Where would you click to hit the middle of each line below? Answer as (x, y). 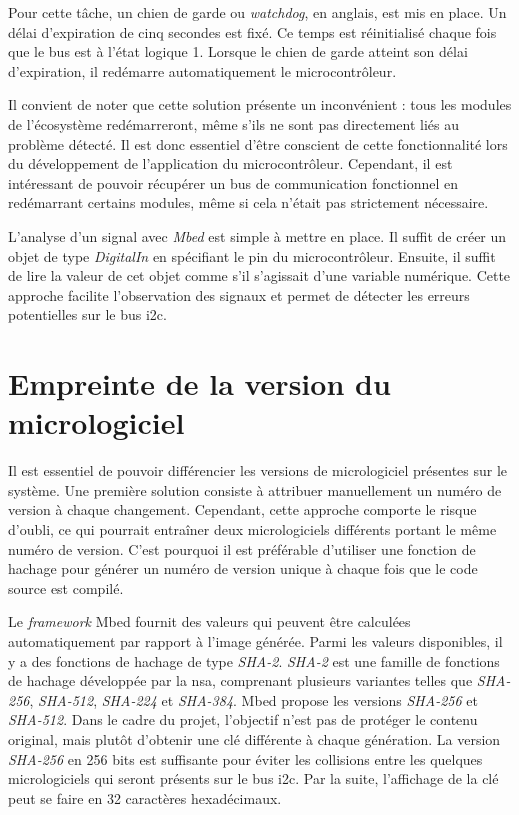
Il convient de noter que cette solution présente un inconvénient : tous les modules (260, 104)
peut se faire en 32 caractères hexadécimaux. (145, 797)
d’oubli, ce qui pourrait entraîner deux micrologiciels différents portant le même (252, 529)
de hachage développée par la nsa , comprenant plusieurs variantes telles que (240, 680)
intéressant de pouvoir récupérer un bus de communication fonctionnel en (233, 182)
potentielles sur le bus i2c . (87, 314)
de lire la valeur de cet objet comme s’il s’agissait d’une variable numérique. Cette (259, 275)
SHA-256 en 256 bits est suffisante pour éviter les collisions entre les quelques (245, 758)
